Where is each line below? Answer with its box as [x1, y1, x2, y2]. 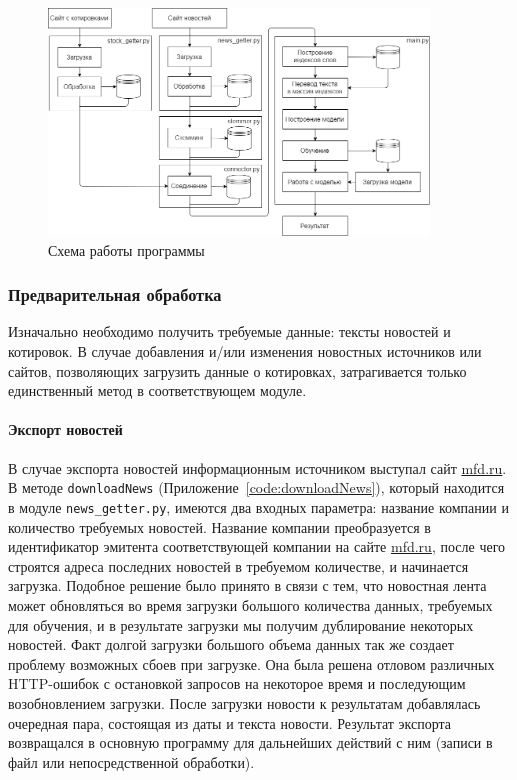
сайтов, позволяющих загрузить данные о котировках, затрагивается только [8, 360, 467, 381]
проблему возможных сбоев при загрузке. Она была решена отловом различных [8, 653, 495, 674]
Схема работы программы [48, 239, 205, 260]
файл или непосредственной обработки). [8, 751, 255, 772]
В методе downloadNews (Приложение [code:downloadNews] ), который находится [8, 477, 505, 498]
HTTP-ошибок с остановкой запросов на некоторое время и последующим [8, 673, 466, 694]
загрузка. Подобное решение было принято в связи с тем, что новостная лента [8, 575, 487, 596]
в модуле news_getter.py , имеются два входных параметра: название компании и [8, 496, 509, 517]
